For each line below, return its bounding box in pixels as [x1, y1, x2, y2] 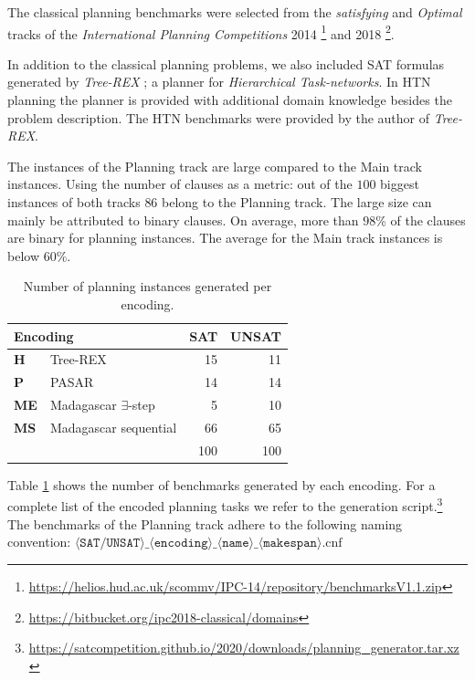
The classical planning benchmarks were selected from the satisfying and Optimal [7, 3, 462, 21]
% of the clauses [375, 210, 466, 229]
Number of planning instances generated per [23, 277, 272, 296]
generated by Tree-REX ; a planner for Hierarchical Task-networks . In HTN [7, 72, 431, 91]
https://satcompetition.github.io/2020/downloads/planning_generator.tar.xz [28, 638, 459, 657]
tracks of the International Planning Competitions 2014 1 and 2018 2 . [7, 21, 395, 43]
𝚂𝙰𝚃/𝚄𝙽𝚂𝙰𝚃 [79, 537, 141, 550]
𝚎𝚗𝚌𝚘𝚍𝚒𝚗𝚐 [153, 537, 208, 550]
